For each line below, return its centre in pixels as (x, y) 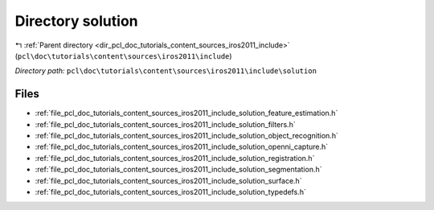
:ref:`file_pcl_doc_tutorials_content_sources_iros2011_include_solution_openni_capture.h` (182, 147)
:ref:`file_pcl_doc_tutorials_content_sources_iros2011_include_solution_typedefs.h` (171, 191)
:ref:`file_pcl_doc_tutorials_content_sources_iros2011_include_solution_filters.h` (166, 124)
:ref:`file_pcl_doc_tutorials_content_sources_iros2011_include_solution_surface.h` (168, 180)
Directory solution (76, 21)
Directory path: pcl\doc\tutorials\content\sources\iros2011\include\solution (166, 71)
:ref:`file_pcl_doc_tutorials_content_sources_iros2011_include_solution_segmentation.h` (178, 170)
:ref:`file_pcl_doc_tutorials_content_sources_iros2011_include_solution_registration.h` (175, 158)
